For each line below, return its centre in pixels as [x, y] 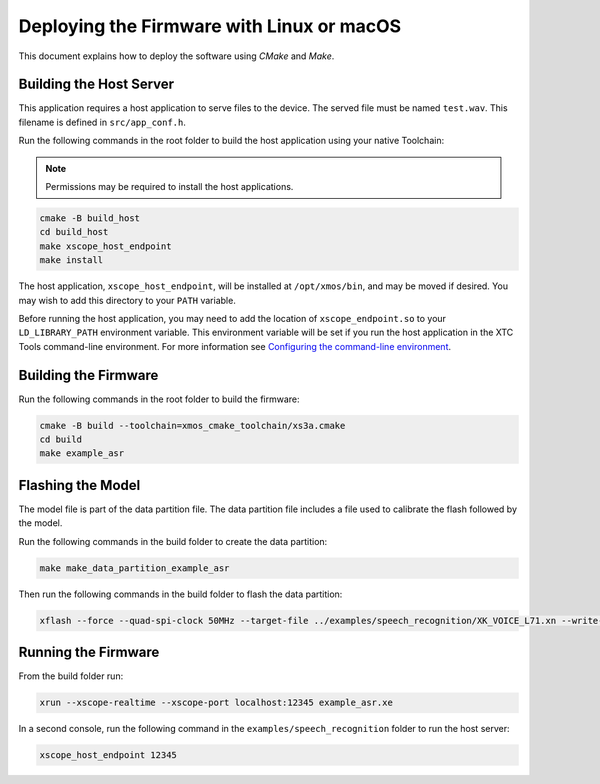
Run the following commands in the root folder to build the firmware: [159, 399]
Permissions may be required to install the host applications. [169, 187]
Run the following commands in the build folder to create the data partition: [173, 541]
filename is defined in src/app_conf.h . [102, 122]
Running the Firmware [89, 652]
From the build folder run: [71, 676]
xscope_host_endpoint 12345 [108, 755]
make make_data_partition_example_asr [134, 568]
